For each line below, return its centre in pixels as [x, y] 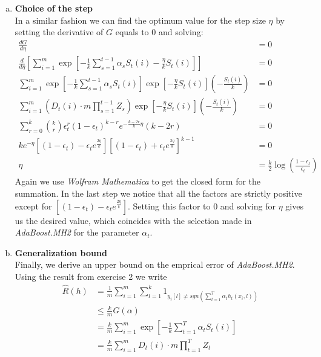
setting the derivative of [59, 32]
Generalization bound [61, 252]
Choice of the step [54, 8]
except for [33, 206]
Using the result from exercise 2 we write [91, 276]
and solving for [248, 206]
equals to [132, 32]
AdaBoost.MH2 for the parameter [77, 232]
